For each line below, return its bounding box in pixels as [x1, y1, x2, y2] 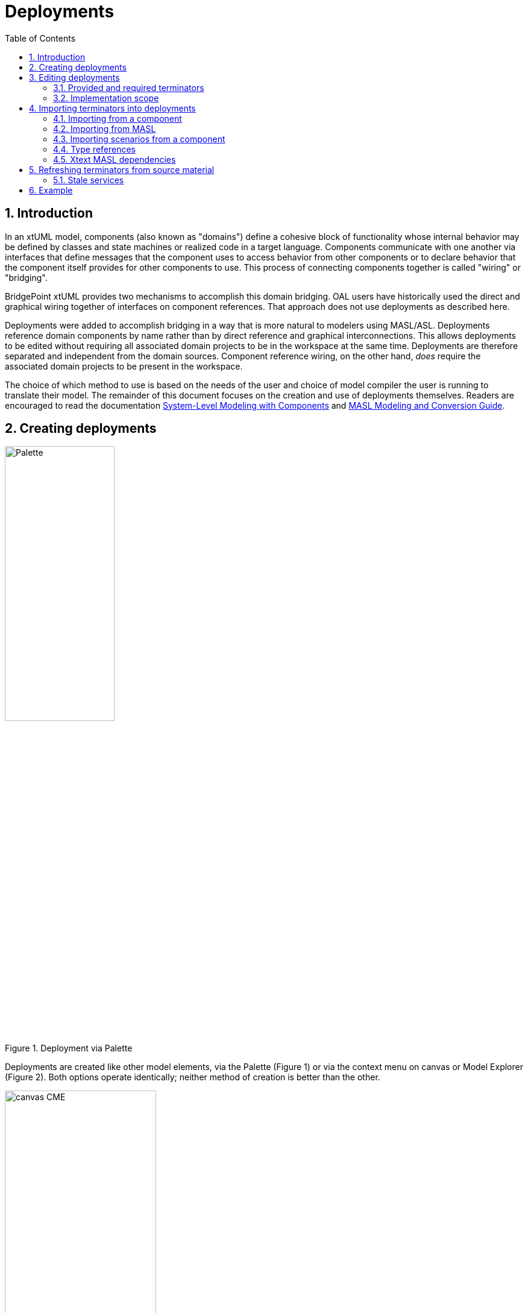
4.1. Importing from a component [53, 113, 182, 124]
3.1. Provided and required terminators [53, 82, 204, 93]
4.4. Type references [53, 143, 136, 154]
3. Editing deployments [29, 72, 120, 83]
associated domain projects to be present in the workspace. [5, 361, 243, 371]
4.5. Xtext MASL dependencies [53, 154, 176, 165]
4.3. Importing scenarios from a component [53, 133, 225, 144]
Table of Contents [5, 33, 76, 43]
